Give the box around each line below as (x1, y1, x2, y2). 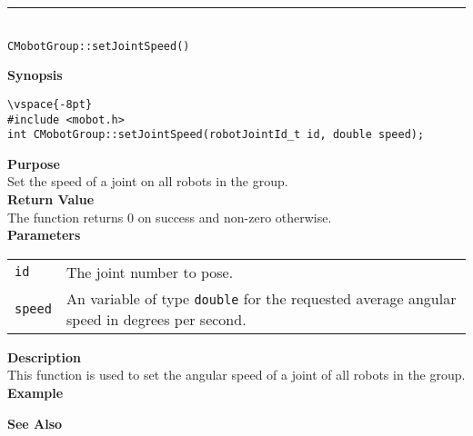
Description (7, 347, 82, 366)
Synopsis (7, 65, 63, 84)
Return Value (7, 190, 95, 208)
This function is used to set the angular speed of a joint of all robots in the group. (7, 365, 466, 384)
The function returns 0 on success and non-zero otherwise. (7, 207, 332, 226)
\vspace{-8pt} (7, 97, 93, 111)
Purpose (7, 154, 60, 173)
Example (7, 382, 64, 401)
